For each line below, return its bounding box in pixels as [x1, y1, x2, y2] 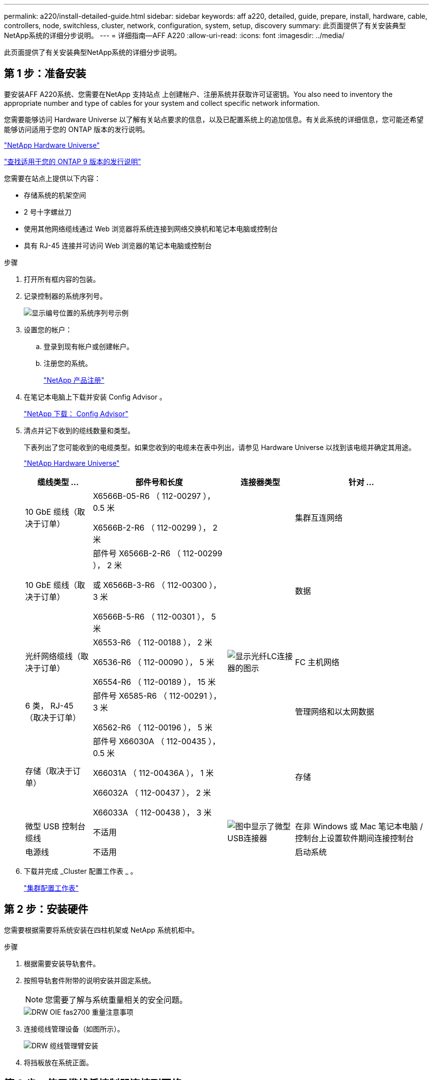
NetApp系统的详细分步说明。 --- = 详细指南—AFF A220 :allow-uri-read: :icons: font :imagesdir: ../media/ [4, 31, 345, 40]
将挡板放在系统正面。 [24, 1058, 93, 1067]
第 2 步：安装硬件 [4, 903, 88, 916]
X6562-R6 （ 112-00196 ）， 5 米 [92, 722, 213, 732]
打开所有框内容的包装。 [24, 274, 100, 283]
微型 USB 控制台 [25, 821, 86, 831]
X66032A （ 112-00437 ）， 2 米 [92, 787, 211, 798]
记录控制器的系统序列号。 [24, 291, 107, 300]
